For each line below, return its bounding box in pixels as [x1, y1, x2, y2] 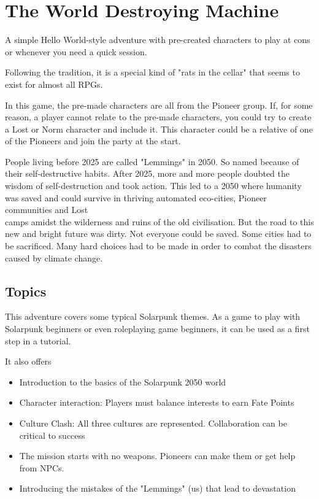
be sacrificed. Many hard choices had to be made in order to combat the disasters [5, 239, 312, 252]
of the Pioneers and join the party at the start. [5, 134, 181, 147]
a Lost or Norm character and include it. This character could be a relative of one [5, 122, 313, 135]
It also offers [5, 355, 52, 368]
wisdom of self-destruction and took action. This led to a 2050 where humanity [5, 179, 302, 192]
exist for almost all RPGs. [5, 77, 103, 90]
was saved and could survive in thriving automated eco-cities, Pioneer [5, 191, 267, 204]
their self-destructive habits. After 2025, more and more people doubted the [5, 167, 290, 180]
